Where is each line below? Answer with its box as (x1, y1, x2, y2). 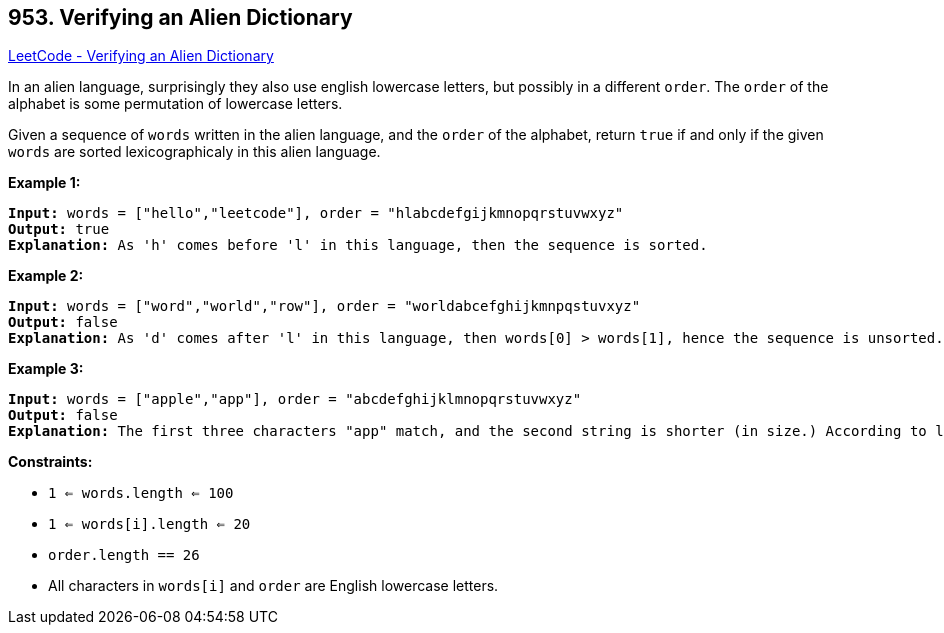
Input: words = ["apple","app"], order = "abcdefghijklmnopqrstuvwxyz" (8, 391, 582, 408)
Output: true (8, 221, 110, 238)
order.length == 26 (48, 547, 200, 564)
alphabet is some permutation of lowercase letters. (8, 95, 343, 113)
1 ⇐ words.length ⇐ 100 (48, 485, 234, 502)
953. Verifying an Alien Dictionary (8, 5, 353, 30)
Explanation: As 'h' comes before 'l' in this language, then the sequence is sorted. (8, 237, 708, 254)
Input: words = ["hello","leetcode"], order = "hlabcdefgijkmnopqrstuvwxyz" (8, 205, 624, 222)
